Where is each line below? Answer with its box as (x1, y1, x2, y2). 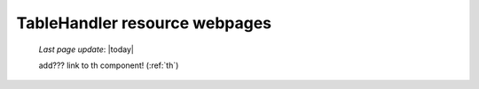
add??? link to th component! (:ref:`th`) (38, 60, 179, 70)
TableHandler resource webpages (16, 13, 272, 33)
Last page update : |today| (38, 44, 135, 55)
